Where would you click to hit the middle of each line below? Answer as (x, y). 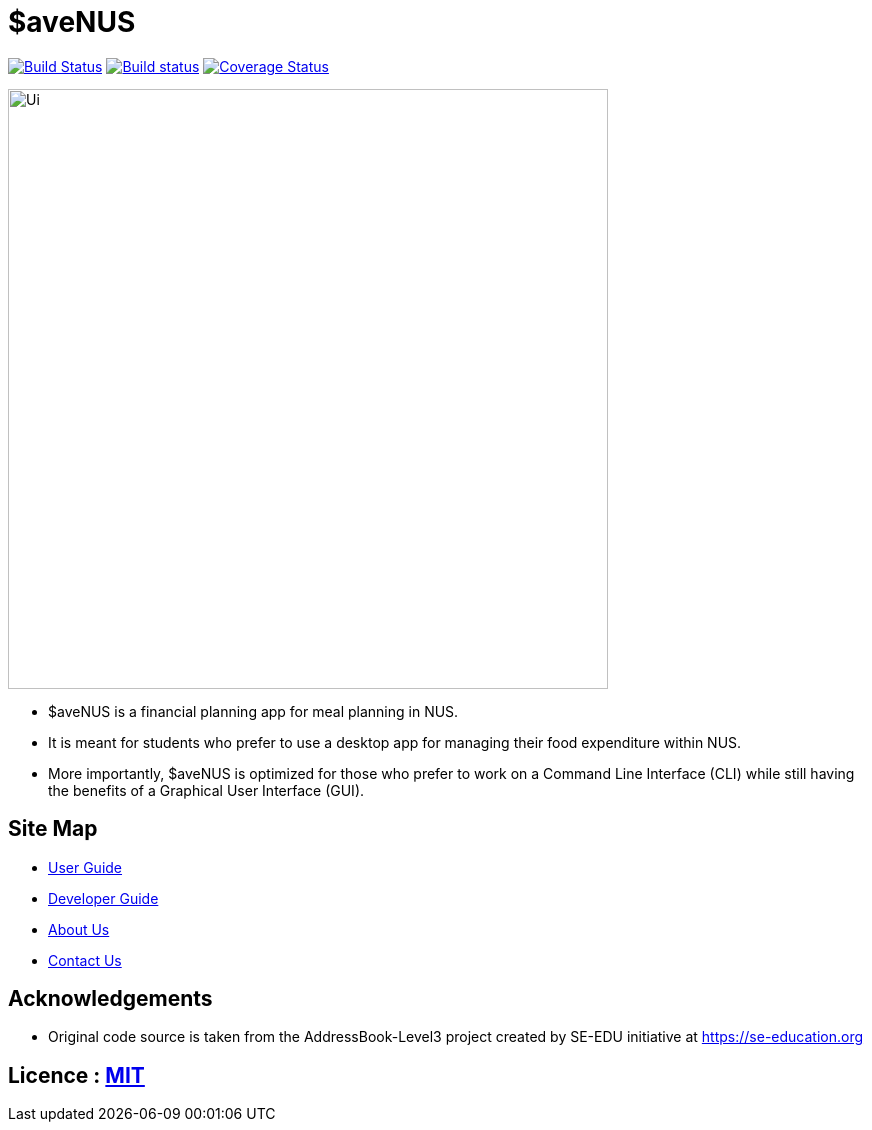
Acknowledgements (110, 999)
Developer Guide (103, 898)
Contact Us (85, 960)
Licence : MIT (76, 1075)
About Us (79, 929)
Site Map (53, 829)
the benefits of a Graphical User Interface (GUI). (206, 790)
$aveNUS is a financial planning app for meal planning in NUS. (253, 711)
